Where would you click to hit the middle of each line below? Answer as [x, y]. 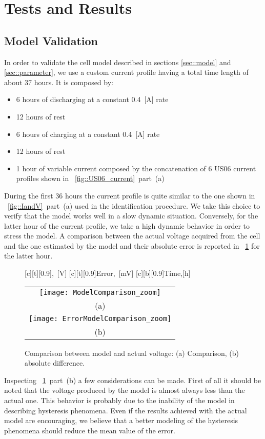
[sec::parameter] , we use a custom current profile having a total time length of [126, 72]
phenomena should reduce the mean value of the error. [90, 430]
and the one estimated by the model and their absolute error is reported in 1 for [132, 245]
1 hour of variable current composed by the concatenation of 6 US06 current [136, 168]
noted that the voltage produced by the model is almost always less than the [125, 390]
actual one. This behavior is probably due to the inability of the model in [119, 400]
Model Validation [51, 40]
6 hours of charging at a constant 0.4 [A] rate [88, 134]
